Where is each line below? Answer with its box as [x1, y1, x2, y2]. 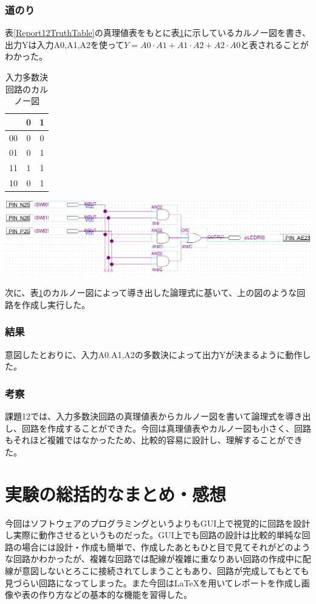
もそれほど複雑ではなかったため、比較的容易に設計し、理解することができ [5, 434, 303, 446]
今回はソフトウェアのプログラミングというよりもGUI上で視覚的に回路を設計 [5, 516, 311, 529]
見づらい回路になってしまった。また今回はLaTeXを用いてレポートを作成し [5, 576, 301, 589]
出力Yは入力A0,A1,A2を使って [5, 38, 125, 51]
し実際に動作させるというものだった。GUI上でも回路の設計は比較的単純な [5, 528, 302, 541]
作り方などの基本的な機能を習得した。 [38, 588, 192, 601]
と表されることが [240, 38, 309, 51]
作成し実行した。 [21, 298, 90, 311]
